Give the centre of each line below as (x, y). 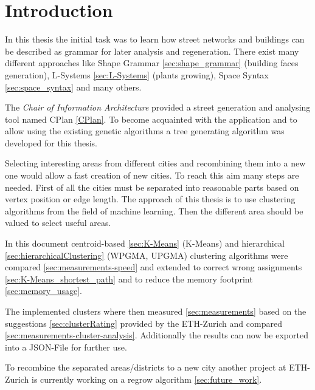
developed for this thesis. (51, 142)
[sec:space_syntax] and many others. (73, 87)
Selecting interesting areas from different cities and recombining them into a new (155, 163)
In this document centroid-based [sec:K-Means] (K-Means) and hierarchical (145, 243)
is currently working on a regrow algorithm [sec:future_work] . (147, 379)
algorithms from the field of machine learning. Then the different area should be (154, 210)
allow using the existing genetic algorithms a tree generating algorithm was (145, 131)
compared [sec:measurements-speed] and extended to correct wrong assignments (154, 267)
